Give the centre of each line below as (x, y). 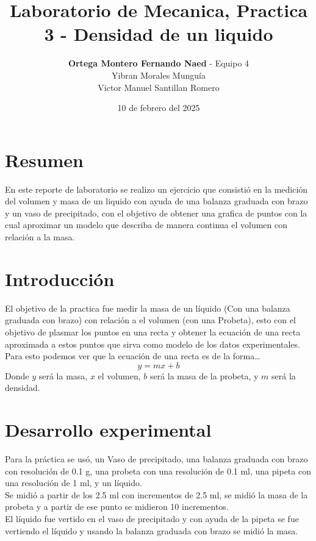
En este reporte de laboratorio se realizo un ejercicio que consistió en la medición (156, 189)
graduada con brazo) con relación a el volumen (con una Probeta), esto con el (150, 320)
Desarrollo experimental (108, 430)
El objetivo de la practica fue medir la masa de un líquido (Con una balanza (148, 308)
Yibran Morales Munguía (159, 75)
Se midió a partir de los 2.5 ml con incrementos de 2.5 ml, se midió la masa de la (156, 494)
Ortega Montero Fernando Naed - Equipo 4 (159, 63)
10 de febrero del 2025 (159, 108)
